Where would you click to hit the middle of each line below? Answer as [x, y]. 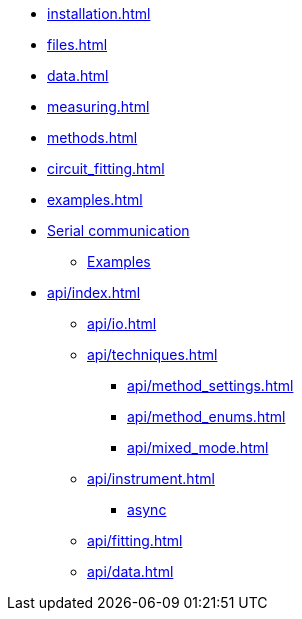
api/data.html [130, 571]
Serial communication [118, 230]
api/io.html [122, 323]
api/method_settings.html [210, 385]
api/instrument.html [151, 478]
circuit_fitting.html [106, 168]
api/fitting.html [135, 540]
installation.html [99, 13]
